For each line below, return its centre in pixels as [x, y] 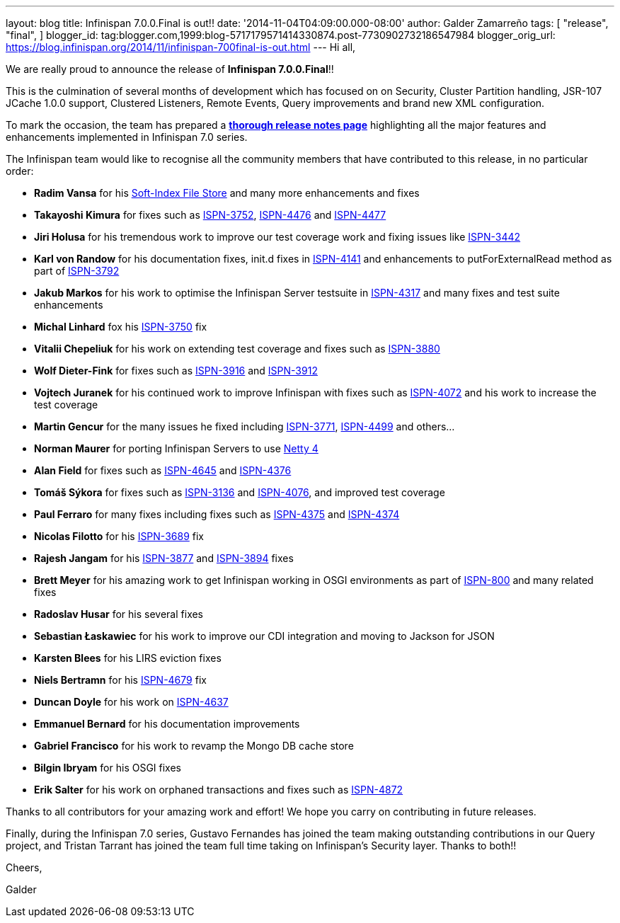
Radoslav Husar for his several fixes [119, 614]
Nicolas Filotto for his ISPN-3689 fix [119, 536]
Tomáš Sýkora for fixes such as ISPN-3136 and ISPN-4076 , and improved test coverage [240, 492]
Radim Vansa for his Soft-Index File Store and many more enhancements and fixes [227, 193]
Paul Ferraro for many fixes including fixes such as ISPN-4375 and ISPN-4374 [217, 514]
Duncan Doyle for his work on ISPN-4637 [131, 702]
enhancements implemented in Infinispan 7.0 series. [127, 137]
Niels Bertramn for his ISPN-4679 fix [120, 680]
